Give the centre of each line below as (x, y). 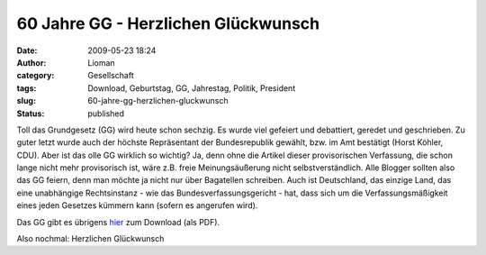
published (106, 114)
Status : (31, 114)
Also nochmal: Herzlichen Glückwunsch (90, 239)
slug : (26, 101)
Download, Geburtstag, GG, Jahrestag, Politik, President (192, 88)
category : (36, 76)
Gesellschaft (111, 76)
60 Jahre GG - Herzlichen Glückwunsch (168, 23)
